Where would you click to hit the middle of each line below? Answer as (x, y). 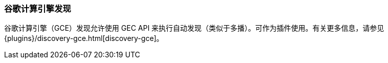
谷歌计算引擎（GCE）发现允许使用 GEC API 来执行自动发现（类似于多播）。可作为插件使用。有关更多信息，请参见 (194, 28)
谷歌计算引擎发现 (38, 9)
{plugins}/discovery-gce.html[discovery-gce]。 (84, 38)
